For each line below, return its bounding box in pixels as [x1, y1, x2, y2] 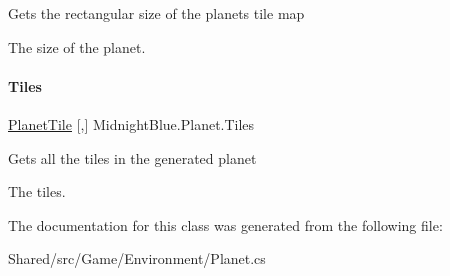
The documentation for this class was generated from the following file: [8, 214, 443, 235]
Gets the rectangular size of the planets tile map [8, 3, 305, 23]
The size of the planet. [8, 36, 146, 57]
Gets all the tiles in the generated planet [8, 147, 257, 168]
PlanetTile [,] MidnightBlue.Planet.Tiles [8, 113, 255, 134]
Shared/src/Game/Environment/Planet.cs [8, 248, 266, 269]
